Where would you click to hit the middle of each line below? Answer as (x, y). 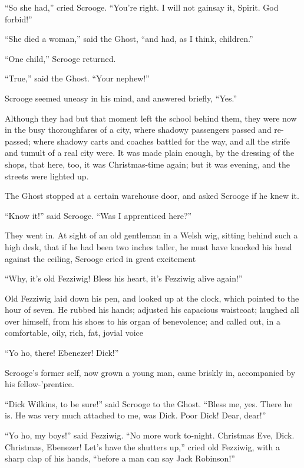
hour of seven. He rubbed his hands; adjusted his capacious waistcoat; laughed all (152, 310)
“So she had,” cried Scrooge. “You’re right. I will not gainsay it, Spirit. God (142, 7)
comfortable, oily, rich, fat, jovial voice (74, 333)
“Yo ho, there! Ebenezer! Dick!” (62, 353)
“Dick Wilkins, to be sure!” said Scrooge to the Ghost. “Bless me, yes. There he (149, 403)
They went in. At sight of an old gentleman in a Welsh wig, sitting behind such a (151, 235)
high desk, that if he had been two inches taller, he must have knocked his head (148, 246)
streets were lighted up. (47, 176)
